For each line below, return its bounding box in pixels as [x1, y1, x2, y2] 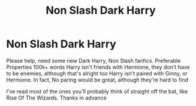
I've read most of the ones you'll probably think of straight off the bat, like [6, 87, 188, 95]
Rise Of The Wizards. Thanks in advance [6, 94, 107, 101]
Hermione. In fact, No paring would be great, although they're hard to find [6, 76, 189, 83]
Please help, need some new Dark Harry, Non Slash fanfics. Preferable [6, 57, 181, 64]
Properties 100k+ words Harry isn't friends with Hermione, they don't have [6, 63, 190, 71]
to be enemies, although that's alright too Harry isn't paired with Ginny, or [6, 69, 188, 77]
